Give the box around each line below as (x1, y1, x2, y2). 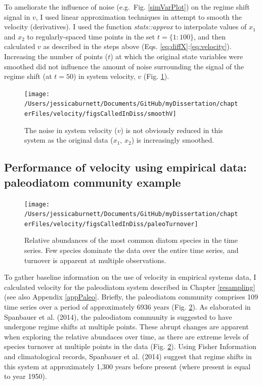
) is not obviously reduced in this (120, 124, 223, 135)
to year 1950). (4, 371, 47, 381)
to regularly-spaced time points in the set (27, 31, 155, 41)
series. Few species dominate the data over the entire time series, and (24, 245, 239, 255)
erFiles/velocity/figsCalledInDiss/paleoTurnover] (24, 220, 198, 228)
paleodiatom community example (4, 174, 181, 190)
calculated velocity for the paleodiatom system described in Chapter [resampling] (4, 281, 255, 292)
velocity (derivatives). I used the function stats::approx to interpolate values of (4, 21, 247, 32)
